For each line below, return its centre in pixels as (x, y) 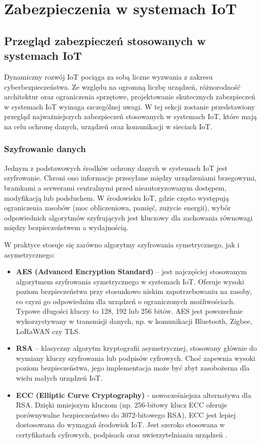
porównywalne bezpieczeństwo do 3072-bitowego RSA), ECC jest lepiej (126, 414)
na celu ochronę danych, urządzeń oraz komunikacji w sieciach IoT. (108, 126)
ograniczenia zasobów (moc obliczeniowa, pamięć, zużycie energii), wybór (118, 208)
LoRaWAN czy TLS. (48, 331)
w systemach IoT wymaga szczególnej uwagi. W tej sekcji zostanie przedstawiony (130, 106)
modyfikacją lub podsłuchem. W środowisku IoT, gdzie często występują (117, 197)
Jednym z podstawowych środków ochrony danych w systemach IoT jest (116, 168)
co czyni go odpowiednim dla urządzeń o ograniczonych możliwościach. (125, 301)
